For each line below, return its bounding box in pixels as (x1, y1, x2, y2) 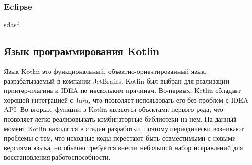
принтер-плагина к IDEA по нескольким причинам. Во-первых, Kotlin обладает (4, 85, 241, 95)
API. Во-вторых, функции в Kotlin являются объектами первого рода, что (4, 104, 223, 114)
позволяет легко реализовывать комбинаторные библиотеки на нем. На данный (4, 113, 237, 124)
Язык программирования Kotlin (4, 43, 160, 58)
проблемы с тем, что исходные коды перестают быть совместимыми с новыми (4, 133, 236, 143)
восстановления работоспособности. (4, 152, 111, 162)
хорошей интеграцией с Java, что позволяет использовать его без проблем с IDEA (4, 94, 249, 105)
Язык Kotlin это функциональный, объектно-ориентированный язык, (4, 66, 207, 76)
